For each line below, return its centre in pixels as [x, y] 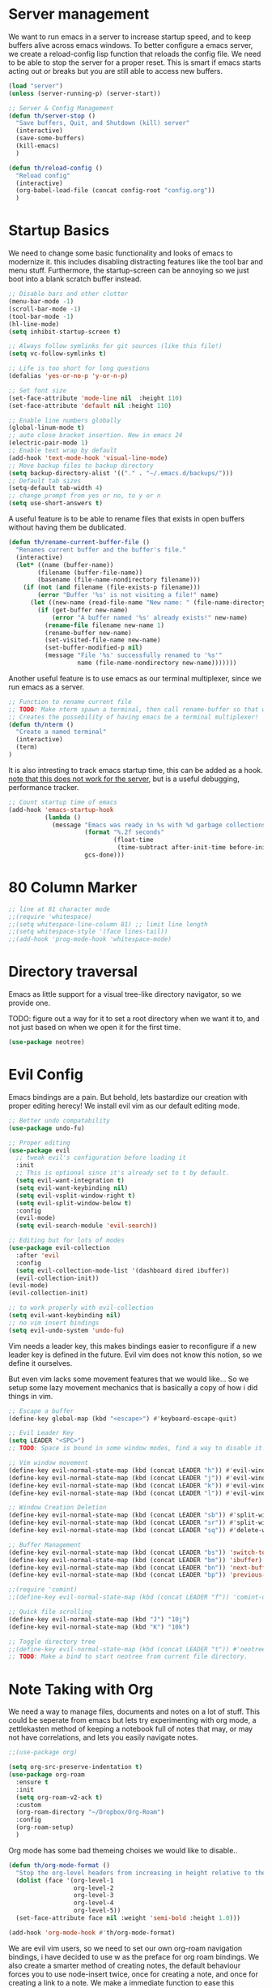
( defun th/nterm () [41, 724]
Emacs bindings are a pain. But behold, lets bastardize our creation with [128, 1097]
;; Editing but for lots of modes [67, 1241]
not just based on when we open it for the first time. [95, 1028]
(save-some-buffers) [50, 139]
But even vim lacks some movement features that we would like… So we [129, 1379]
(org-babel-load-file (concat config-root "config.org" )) [116, 191]
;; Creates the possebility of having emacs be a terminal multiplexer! [134, 717]
